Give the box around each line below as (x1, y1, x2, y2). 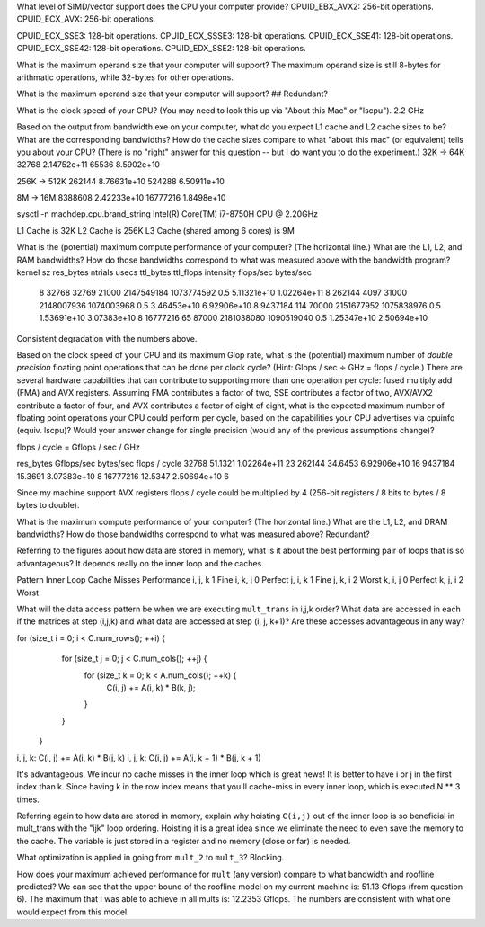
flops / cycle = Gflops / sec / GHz (16, 441, 141, 452)
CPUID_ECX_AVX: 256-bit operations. (16, 13, 156, 24)
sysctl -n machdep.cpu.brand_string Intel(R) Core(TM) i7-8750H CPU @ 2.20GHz (16, 209, 319, 219)
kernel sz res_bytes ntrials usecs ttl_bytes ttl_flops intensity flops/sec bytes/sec (16, 267, 312, 278)
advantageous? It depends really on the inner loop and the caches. (16, 557, 264, 568)
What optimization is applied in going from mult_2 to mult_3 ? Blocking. (16, 852, 285, 863)
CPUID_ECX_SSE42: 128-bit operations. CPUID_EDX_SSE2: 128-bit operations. (16, 43, 307, 54)
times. (16, 794, 40, 805)
